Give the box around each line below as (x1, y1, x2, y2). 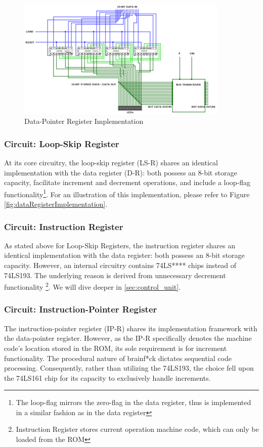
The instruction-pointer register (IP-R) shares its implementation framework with (4, 323, 257, 333)
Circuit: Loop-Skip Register (4, 137, 119, 150)
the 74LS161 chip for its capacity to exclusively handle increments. (4, 372, 211, 383)
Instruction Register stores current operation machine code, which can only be (16, 424, 259, 434)
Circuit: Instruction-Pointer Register (4, 303, 157, 316)
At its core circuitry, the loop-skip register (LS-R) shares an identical (4, 157, 218, 168)
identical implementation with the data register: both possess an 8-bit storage (4, 250, 245, 260)
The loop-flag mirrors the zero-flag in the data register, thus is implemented (16, 397, 251, 408)
